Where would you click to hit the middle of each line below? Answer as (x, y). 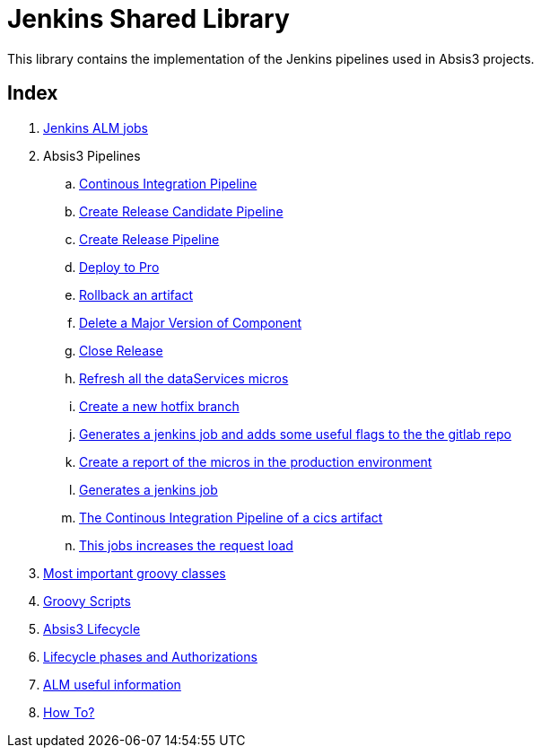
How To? (69, 712)
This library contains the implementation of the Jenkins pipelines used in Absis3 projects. (271, 58)
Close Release (121, 350)
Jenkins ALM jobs (96, 127)
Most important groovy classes (135, 573)
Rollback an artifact (136, 294)
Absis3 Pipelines (92, 155)
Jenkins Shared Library (148, 19)
